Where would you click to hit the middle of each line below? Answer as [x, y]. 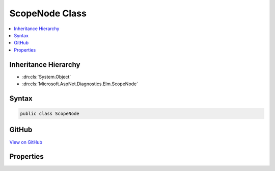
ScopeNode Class [48, 13]
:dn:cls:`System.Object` [47, 77]
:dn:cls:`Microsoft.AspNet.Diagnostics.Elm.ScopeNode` [80, 84]
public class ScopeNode [50, 114]
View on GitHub [26, 142]
